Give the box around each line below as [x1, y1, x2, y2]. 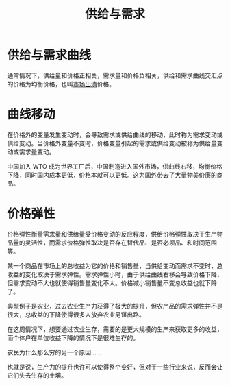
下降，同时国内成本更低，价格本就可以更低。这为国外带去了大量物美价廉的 [7, 171, 217, 179]
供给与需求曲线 [7, 47, 92, 63]
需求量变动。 [18, 147, 55, 156]
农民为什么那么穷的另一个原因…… [7, 348, 102, 357]
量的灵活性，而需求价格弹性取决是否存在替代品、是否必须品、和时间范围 [12, 238, 217, 247]
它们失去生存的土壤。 [7, 371, 67, 379]
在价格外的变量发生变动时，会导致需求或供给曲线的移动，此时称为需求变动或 [7, 130, 223, 138]
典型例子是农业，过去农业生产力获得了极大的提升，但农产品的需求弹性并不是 [7, 302, 223, 310]
